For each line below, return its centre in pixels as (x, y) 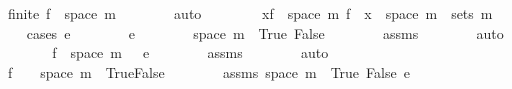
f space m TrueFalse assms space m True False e (208, 71)
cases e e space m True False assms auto (265, 32)
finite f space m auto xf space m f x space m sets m (250, 13)
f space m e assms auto (190, 52)
